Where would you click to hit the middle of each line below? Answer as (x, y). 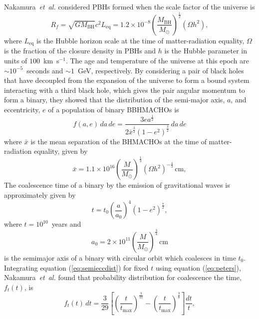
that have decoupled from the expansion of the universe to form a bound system (127, 80)
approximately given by (40, 194)
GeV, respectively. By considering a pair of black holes (161, 70)
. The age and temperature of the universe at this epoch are (157, 60)
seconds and (45, 70)
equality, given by (61, 151)
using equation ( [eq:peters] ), (198, 267)
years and (66, 224)
